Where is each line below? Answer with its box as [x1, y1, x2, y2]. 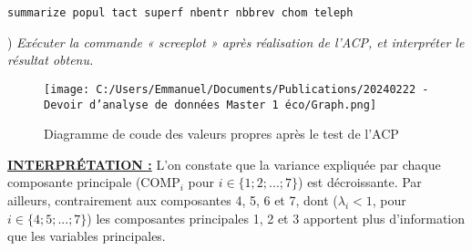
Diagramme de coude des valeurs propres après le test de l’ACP [44, 124, 399, 143]
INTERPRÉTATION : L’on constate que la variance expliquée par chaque [7, 154, 441, 173]
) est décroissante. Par [298, 173, 422, 192]
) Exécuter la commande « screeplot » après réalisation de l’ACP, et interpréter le [7, 32, 465, 51]
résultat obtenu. [7, 50, 94, 69]
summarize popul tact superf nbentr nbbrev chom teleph [7, 6, 354, 19]
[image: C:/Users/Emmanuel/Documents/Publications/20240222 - [44, 82, 429, 96]
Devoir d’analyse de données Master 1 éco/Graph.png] [44, 98, 377, 111]
